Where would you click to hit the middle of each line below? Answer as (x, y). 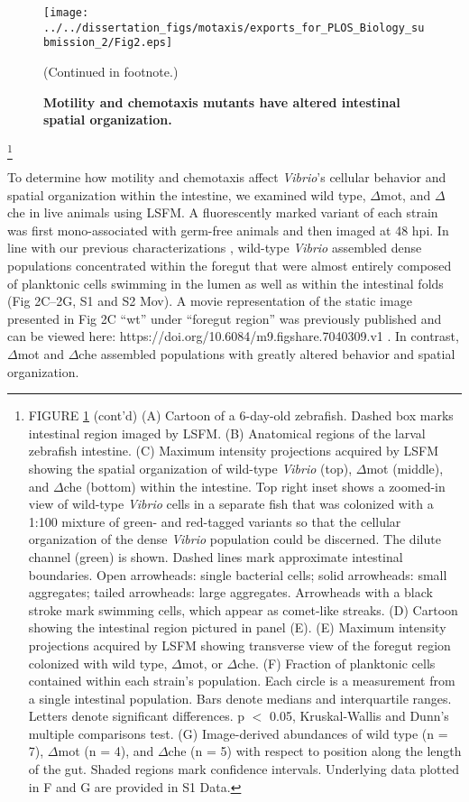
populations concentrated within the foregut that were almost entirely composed (230, 266)
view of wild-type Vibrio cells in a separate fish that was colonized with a (231, 504)
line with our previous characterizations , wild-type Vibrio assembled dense (215, 248)
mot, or (202, 663)
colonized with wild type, (98, 663)
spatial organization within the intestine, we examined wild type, (187, 194)
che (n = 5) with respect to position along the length (315, 751)
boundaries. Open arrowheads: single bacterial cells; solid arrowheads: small (238, 574)
